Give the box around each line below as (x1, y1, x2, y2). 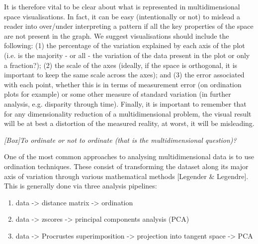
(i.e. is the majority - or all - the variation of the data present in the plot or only (4, 50, 250, 60)
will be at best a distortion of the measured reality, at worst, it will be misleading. (4, 118, 255, 128)
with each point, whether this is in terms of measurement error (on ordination (4, 79, 242, 89)
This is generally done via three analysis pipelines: (4, 181, 157, 191)
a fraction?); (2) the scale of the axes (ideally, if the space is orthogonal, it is (4, 60, 238, 70)
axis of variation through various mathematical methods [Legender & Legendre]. (4, 171, 249, 181)
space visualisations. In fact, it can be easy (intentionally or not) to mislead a (4, 11, 240, 21)
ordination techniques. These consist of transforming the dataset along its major (4, 161, 249, 171)
